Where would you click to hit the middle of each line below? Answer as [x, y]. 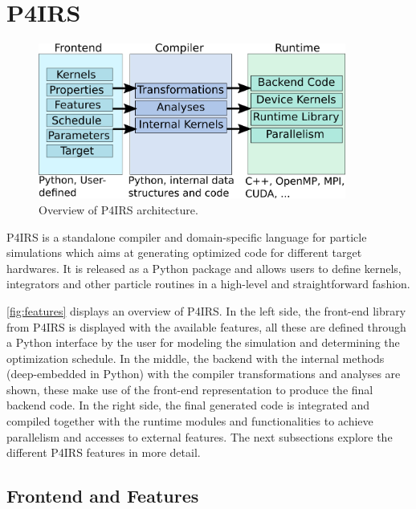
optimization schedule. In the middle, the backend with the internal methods [196, 358]
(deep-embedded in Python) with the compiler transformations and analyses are [204, 374]
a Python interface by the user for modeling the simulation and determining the [203, 342]
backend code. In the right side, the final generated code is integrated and [188, 405]
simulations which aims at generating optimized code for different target [184, 252]
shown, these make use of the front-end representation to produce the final [190, 389]
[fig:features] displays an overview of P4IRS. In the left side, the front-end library [206, 310]
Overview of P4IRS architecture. [118, 209]
